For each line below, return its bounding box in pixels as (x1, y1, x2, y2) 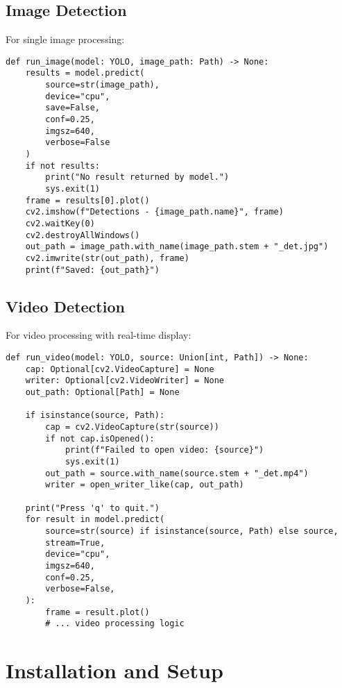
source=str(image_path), (45, 80, 160, 90)
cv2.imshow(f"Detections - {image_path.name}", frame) (25, 207, 284, 217)
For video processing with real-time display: (6, 328, 191, 342)
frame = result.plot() (45, 607, 150, 617)
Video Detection (6, 295, 125, 317)
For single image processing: (6, 32, 125, 47)
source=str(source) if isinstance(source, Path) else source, (45, 526, 339, 536)
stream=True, (45, 537, 105, 548)
